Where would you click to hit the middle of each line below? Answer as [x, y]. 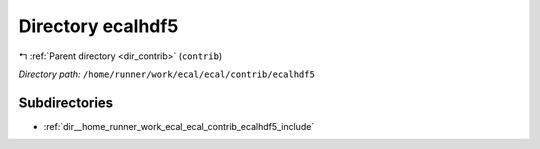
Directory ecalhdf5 [98, 26]
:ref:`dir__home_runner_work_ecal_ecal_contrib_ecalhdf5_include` [179, 126]
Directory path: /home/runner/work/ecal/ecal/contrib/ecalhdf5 [166, 74]
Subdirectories [66, 102]
